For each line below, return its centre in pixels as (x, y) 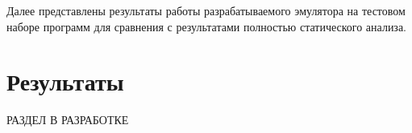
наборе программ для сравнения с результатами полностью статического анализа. (207, 26)
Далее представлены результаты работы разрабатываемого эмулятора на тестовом (206, 10)
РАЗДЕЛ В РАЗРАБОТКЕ (68, 120)
